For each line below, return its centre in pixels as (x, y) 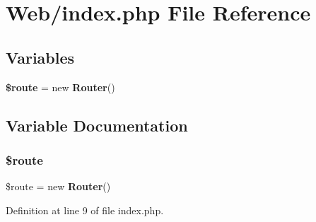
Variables (40, 57)
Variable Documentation (97, 125)
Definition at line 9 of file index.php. (85, 210)
